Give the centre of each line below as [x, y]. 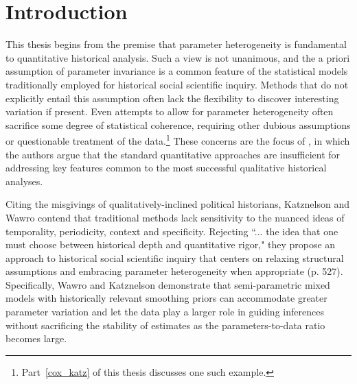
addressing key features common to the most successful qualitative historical [166, 168]
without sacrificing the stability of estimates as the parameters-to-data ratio [165, 325]
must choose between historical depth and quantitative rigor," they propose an [171, 244]
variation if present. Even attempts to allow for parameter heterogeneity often [170, 111]
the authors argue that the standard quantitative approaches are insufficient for [173, 154]
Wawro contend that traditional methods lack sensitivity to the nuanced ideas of [175, 217]
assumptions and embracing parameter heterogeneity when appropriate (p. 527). [174, 271]
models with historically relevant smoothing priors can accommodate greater [166, 298]
